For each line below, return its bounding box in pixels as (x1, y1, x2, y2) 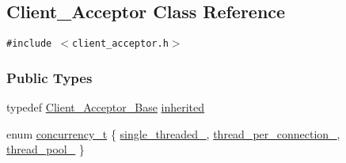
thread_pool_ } (6, 141, 85, 157)
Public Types (6, 67, 93, 87)
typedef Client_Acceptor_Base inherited (6, 99, 205, 116)
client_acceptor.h (72, 38, 169, 50)
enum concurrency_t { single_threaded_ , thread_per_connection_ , (6, 125, 340, 142)
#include (6, 38, 52, 50)
